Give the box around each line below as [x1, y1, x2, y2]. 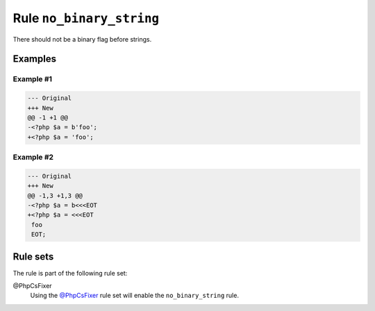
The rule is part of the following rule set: [12, 269, 128, 277]
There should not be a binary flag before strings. [12, 35, 152, 43]
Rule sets [12, 251, 54, 262]
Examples [12, 53, 57, 65]
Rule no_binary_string [12, 10, 160, 26]
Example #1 [12, 74, 52, 84]
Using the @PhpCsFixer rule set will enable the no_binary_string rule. [30, 292, 240, 300]
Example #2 [12, 153, 54, 162]
